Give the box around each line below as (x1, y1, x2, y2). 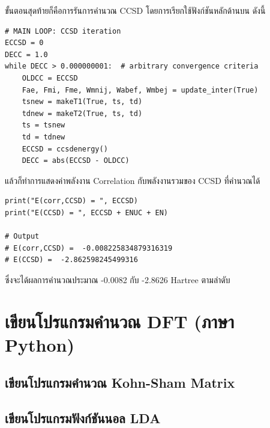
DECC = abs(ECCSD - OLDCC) (22, 156, 130, 165)
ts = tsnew (22, 121, 65, 130)
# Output (5, 232, 40, 241)
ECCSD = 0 (5, 38, 44, 47)
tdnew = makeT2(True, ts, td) (22, 109, 143, 118)
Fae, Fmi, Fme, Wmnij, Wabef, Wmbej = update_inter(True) (22, 85, 259, 94)
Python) (5, 332, 74, 356)
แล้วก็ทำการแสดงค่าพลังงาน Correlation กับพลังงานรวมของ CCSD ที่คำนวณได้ (5, 174, 260, 186)
